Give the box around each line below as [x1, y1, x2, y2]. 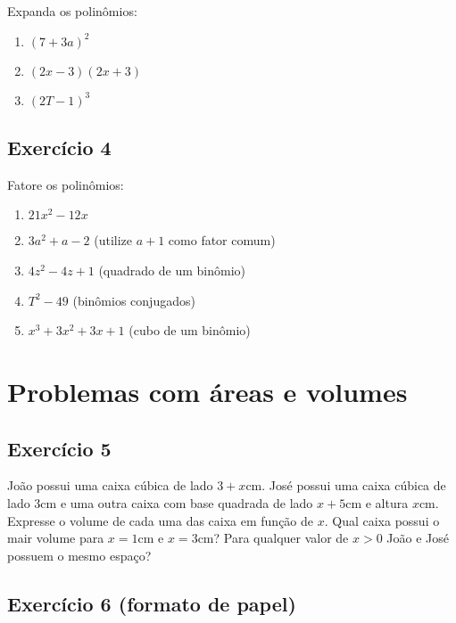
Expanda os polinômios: [7, 2, 137, 20]
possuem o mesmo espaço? [7, 545, 152, 564]
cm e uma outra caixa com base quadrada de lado [40, 493, 313, 512]
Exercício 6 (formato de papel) [7, 589, 296, 617]
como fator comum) [168, 231, 276, 250]
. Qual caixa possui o [324, 511, 440, 529]
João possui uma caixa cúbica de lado [7, 476, 213, 495]
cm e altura [345, 493, 409, 512]
